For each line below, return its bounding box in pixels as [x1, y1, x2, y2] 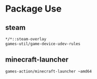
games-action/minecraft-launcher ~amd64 [5, 69, 92, 74]
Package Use [5, 3, 62, 15]
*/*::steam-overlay [5, 36, 47, 42]
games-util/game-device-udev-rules [5, 41, 81, 46]
